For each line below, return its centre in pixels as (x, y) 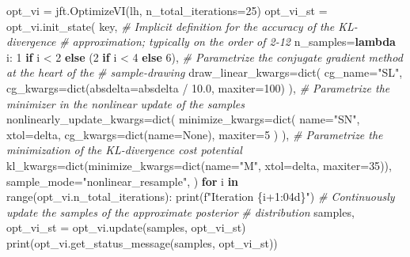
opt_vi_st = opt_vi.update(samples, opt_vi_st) (126, 227)
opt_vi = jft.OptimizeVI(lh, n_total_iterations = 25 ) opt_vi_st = (167, 10)
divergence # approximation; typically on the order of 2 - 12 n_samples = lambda (201, 42)
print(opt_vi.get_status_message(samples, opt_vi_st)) (142, 242)
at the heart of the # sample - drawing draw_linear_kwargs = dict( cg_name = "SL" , (205, 72)
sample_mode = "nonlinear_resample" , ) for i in (123, 181)
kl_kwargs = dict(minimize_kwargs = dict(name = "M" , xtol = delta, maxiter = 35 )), (199, 165)
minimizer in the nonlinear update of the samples (125, 103)
